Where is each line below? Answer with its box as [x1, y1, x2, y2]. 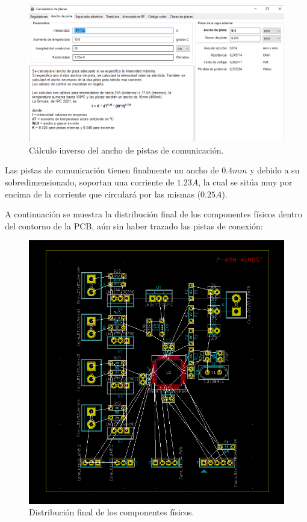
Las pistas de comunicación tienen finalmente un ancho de [5, 164, 219, 176]
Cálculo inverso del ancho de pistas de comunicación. [29, 143, 224, 156]
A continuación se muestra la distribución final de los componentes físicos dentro [5, 208, 302, 220]
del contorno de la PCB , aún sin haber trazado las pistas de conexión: [5, 219, 263, 232]
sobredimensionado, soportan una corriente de [5, 175, 175, 188]
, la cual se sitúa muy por [198, 175, 293, 188]
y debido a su [250, 164, 300, 176]
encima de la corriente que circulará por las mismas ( [5, 187, 201, 200]
